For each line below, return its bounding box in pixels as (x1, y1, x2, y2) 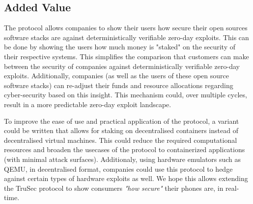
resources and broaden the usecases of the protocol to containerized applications (4, 144, 245, 155)
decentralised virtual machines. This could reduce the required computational (4, 135, 237, 145)
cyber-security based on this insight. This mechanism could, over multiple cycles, (4, 90, 247, 100)
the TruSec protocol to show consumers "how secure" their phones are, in (4, 182, 224, 193)
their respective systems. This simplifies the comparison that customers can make (4, 51, 249, 61)
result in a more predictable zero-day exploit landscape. (4, 99, 171, 109)
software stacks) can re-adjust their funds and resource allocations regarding (4, 80, 233, 90)
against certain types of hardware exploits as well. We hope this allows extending (4, 173, 248, 183)
